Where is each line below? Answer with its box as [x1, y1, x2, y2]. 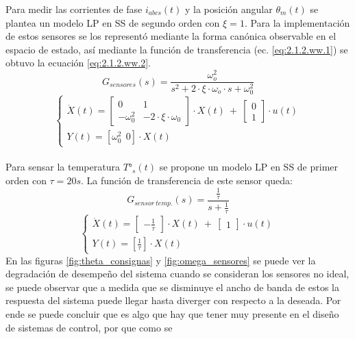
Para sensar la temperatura [5, 160, 120, 174]
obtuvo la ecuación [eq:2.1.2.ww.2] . [5, 55, 151, 70]
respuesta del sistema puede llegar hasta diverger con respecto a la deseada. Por [5, 293, 341, 307]
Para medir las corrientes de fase [5, 2, 143, 16]
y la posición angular [185, 2, 273, 16]
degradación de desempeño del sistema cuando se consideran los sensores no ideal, [5, 266, 350, 281]
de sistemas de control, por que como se [5, 320, 173, 334]
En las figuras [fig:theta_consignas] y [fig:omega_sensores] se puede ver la [5, 253, 316, 267]
